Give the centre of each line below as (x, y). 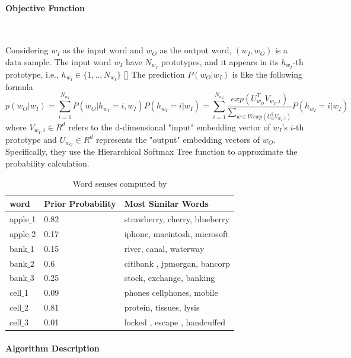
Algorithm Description (52, 348)
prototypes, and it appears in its (220, 61)
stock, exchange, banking (170, 278)
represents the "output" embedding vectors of (178, 139)
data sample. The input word (58, 61)
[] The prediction (154, 74)
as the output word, (196, 50)
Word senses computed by (120, 183)
